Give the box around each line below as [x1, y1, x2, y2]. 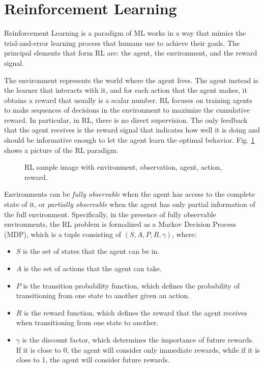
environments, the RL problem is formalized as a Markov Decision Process [4, 219, 237, 229]
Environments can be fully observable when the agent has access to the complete [4, 189, 255, 199]
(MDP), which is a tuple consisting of [4, 228, 122, 239]
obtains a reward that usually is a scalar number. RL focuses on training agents [4, 94, 253, 105]
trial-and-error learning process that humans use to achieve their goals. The [4, 37, 240, 48]
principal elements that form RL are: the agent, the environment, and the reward [4, 47, 257, 58]
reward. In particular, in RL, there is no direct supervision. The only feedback [4, 114, 248, 125]
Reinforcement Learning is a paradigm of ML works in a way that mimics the [4, 28, 246, 38]
